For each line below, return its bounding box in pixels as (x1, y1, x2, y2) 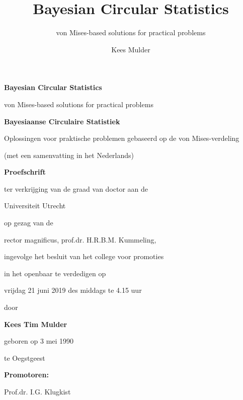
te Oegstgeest (4, 352, 45, 363)
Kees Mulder (111, 44, 150, 54)
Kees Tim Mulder (4, 318, 67, 329)
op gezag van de (4, 217, 53, 228)
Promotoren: (4, 369, 49, 380)
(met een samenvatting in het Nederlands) (4, 149, 134, 160)
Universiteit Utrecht (4, 200, 66, 211)
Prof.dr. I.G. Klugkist (4, 386, 71, 396)
